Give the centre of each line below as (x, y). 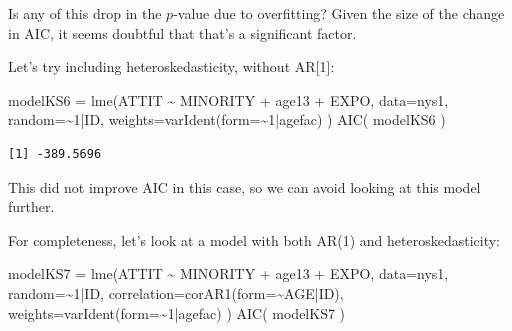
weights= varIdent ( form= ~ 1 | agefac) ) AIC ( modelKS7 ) (177, 312)
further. (31, 206)
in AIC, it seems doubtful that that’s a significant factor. (182, 32)
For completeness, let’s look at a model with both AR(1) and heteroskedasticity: (254, 239)
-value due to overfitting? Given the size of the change (339, 13)
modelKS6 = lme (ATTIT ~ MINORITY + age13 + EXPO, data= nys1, (228, 99)
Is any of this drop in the (85, 13)
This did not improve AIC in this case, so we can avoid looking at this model (244, 186)
